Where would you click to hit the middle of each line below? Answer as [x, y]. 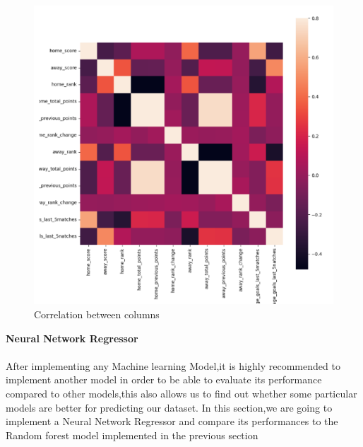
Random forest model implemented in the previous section [132, 435]
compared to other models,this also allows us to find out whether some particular [181, 393]
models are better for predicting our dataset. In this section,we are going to [169, 407]
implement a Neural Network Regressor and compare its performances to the [172, 421]
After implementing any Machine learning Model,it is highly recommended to [173, 365]
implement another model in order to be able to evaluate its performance [164, 379]
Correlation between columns [97, 314]
